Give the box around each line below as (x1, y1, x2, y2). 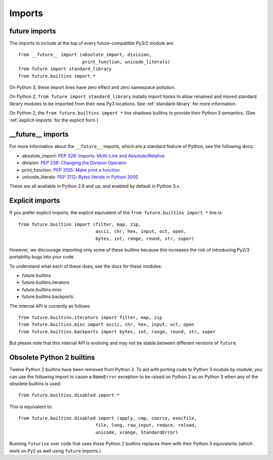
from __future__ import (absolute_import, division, (18, 52, 152, 58)
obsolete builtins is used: (9, 380, 62, 386)
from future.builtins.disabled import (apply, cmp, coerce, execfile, (18, 416, 197, 421)
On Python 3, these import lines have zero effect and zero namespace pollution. (9, 84, 176, 90)
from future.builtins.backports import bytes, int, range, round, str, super (18, 329, 216, 334)
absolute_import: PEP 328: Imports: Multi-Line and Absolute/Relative (22, 152, 165, 159)
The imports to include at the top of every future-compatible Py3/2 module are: (9, 40, 174, 46)
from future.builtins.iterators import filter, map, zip (18, 315, 163, 321)
